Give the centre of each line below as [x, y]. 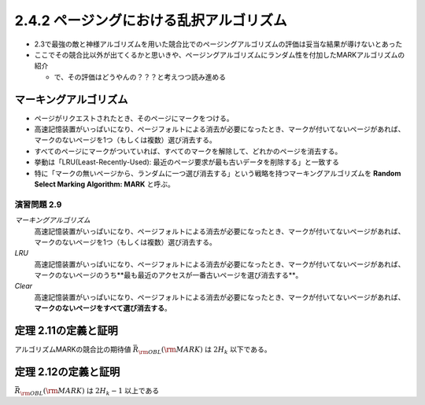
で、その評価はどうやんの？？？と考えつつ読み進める [140, 77]
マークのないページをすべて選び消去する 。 [103, 308]
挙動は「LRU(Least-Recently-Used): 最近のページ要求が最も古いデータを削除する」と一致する [187, 162]
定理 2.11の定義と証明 [66, 331]
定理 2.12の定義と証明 [67, 372]
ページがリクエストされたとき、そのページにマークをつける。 [134, 118]
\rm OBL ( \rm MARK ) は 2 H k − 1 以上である [90, 392]
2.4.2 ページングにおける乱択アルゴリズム [151, 20]
